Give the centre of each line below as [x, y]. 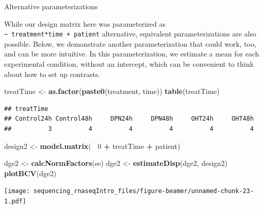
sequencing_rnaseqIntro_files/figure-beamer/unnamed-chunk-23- [144, 191]
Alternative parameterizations [51, 6]
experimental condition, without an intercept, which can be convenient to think [129, 64]
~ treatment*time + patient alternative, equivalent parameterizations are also [130, 34]
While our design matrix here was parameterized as [85, 23]
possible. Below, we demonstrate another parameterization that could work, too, [130, 43]
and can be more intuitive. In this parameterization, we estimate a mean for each [132, 54]
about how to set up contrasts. [52, 74]
